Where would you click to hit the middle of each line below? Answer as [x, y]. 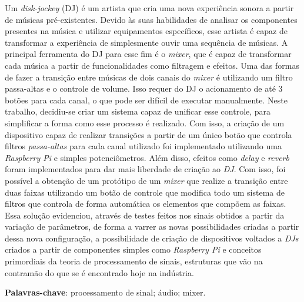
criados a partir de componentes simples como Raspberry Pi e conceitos [133, 249]
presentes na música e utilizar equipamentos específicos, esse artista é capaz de [146, 31]
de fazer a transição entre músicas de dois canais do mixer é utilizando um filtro [149, 77]
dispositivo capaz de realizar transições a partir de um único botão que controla [148, 134]
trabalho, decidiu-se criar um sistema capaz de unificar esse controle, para [138, 111]
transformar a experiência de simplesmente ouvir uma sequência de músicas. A [146, 42]
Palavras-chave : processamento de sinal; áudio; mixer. [105, 292]
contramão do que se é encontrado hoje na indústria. [99, 272]
